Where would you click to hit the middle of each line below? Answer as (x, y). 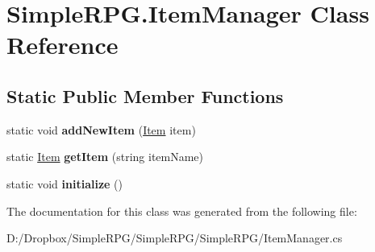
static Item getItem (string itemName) (105, 157)
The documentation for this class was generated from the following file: (182, 211)
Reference (62, 45)
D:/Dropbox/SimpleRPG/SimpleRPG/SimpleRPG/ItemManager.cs (175, 238)
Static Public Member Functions (145, 95)
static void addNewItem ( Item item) (101, 129)
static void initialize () (65, 183)
